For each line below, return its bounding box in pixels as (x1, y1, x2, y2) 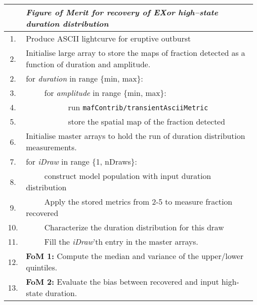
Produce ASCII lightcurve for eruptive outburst (26, 33, 191, 44)
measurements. (26, 141, 77, 153)
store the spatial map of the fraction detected (68, 116, 225, 127)
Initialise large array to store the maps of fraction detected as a (26, 47, 246, 58)
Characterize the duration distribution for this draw (44, 221, 224, 233)
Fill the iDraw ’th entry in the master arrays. (44, 236, 199, 247)
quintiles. (26, 261, 57, 273)
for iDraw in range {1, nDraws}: (26, 156, 137, 167)
